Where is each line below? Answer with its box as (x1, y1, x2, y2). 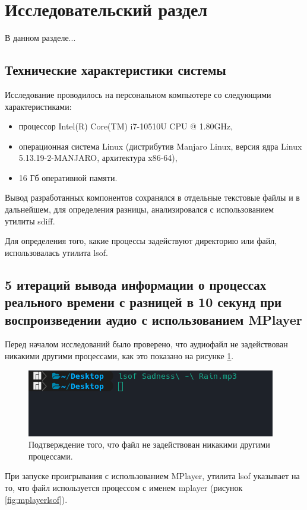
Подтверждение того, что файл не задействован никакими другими (29, 438, 270, 451)
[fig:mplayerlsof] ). (5, 493, 68, 505)
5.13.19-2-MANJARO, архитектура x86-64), (18, 151, 178, 164)
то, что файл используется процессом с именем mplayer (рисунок (5, 482, 243, 493)
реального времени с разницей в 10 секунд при (5, 293, 282, 311)
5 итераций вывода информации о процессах (5, 275, 267, 293)
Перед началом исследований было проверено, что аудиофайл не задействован (5, 338, 288, 350)
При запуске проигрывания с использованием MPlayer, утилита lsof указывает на (5, 470, 300, 482)
